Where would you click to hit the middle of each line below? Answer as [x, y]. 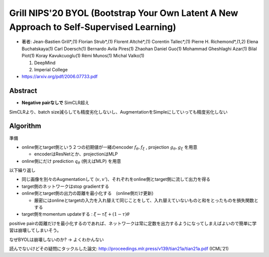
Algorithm [25, 126]
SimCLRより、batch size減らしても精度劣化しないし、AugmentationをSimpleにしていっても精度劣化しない [118, 112]
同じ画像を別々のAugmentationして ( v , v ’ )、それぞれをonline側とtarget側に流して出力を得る [116, 179]
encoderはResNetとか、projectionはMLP [76, 154]
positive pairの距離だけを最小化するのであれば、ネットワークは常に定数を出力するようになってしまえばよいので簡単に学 [133, 223]
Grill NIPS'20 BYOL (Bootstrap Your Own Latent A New [124, 13]
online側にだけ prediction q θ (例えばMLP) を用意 [71, 162]
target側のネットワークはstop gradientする [66, 186]
